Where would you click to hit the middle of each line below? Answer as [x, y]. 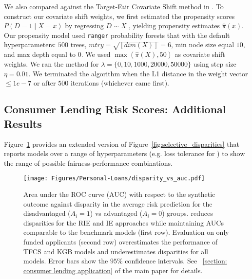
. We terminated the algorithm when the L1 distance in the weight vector [138, 73]
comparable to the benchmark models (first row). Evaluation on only [126, 232]
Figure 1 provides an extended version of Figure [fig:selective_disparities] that [122, 144]
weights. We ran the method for [51, 64]
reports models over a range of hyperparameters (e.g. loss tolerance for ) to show [125, 153]
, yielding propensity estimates [174, 26]
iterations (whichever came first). [120, 83]
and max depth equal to [40, 54]
